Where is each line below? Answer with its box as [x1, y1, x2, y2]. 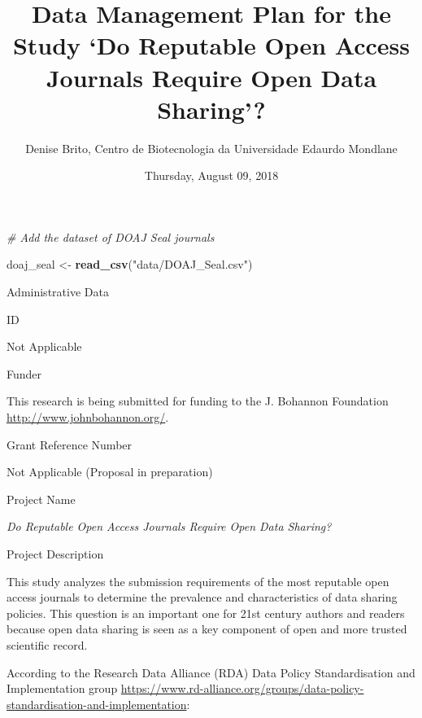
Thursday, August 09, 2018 [144, 167, 279, 184]
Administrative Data [7, 283, 109, 300]
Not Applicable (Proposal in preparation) [7, 463, 213, 480]
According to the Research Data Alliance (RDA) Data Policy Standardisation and [7, 663, 415, 681]
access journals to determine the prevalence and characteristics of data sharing [7, 589, 398, 606]
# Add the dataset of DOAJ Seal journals [7, 228, 215, 245]
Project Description [7, 545, 104, 562]
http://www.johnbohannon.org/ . [7, 409, 169, 426]
